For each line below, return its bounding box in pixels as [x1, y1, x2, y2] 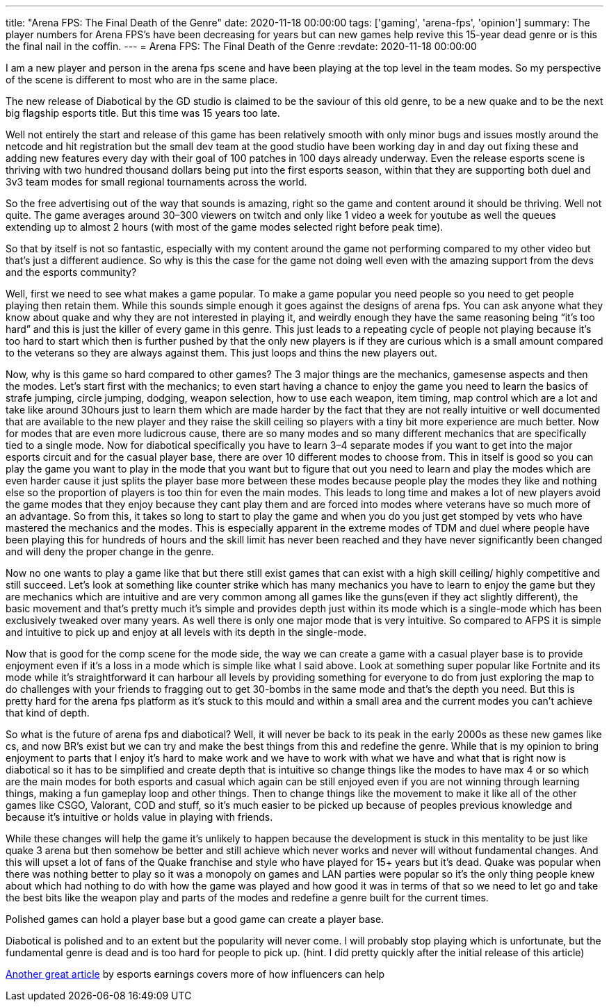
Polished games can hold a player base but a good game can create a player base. [6, 913, 384, 925]
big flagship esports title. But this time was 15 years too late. [6, 107, 280, 119]
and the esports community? [6, 266, 137, 278]
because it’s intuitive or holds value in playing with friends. [6, 811, 273, 823]
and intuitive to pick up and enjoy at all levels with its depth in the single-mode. [6, 626, 366, 638]
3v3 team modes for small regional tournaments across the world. [6, 176, 307, 188]
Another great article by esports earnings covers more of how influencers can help [6, 968, 384, 980]
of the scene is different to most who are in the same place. [6, 74, 278, 85]
